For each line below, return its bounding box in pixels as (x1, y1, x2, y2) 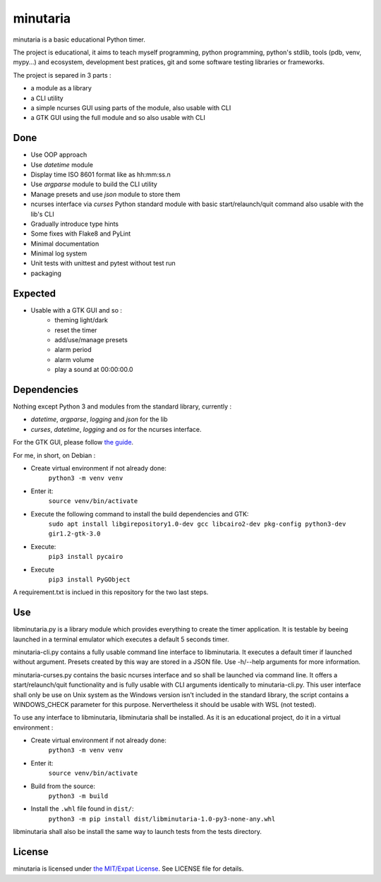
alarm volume (54, 355, 95, 363)
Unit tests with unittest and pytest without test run (30, 259, 176, 267)
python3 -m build (48, 792, 109, 800)
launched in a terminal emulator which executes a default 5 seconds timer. (13, 635, 229, 644)
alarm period (54, 346, 92, 354)
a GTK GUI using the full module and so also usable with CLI (30, 114, 206, 122)
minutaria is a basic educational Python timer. (13, 35, 146, 44)
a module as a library (30, 84, 92, 92)
